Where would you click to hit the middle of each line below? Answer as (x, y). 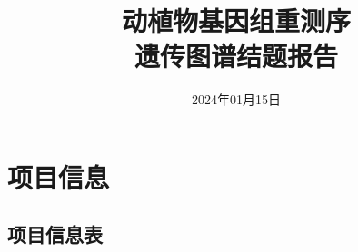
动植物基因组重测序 (236, 20)
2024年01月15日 (236, 99)
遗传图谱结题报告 (236, 56)
